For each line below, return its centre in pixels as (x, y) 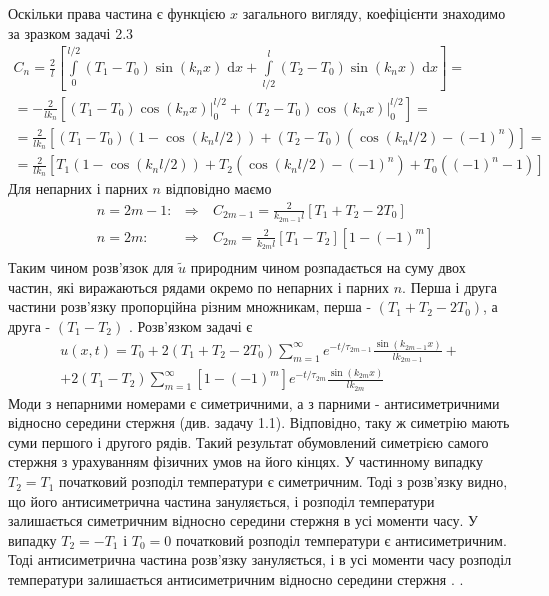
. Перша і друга (450, 286)
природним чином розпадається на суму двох (328, 267)
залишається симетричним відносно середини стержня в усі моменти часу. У (243, 520)
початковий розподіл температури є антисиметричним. (341, 539)
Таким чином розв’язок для (91, 267)
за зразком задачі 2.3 (71, 32)
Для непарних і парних (78, 188)
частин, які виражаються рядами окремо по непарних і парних (198, 286)
